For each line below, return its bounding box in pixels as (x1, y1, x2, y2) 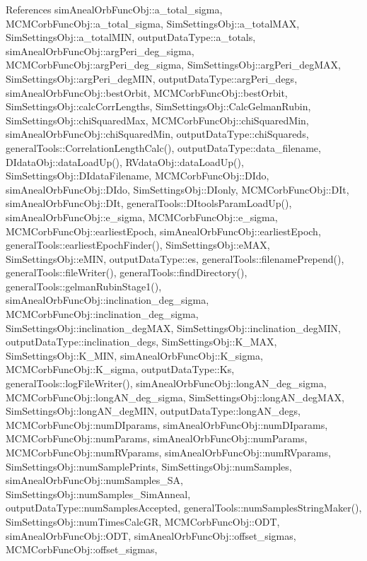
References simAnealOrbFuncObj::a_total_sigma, (6, 2, 223, 16)
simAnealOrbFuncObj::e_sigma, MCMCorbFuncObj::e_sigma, (6, 209, 278, 224)
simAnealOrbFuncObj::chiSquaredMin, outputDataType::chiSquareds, (6, 126, 309, 141)
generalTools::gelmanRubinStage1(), (6, 278, 162, 293)
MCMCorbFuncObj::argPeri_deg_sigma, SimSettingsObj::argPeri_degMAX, (6, 57, 341, 72)
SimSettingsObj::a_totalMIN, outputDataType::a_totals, (6, 30, 256, 45)
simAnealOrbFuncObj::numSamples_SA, (6, 473, 183, 488)
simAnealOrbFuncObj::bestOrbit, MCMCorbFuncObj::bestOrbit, (6, 85, 288, 100)
